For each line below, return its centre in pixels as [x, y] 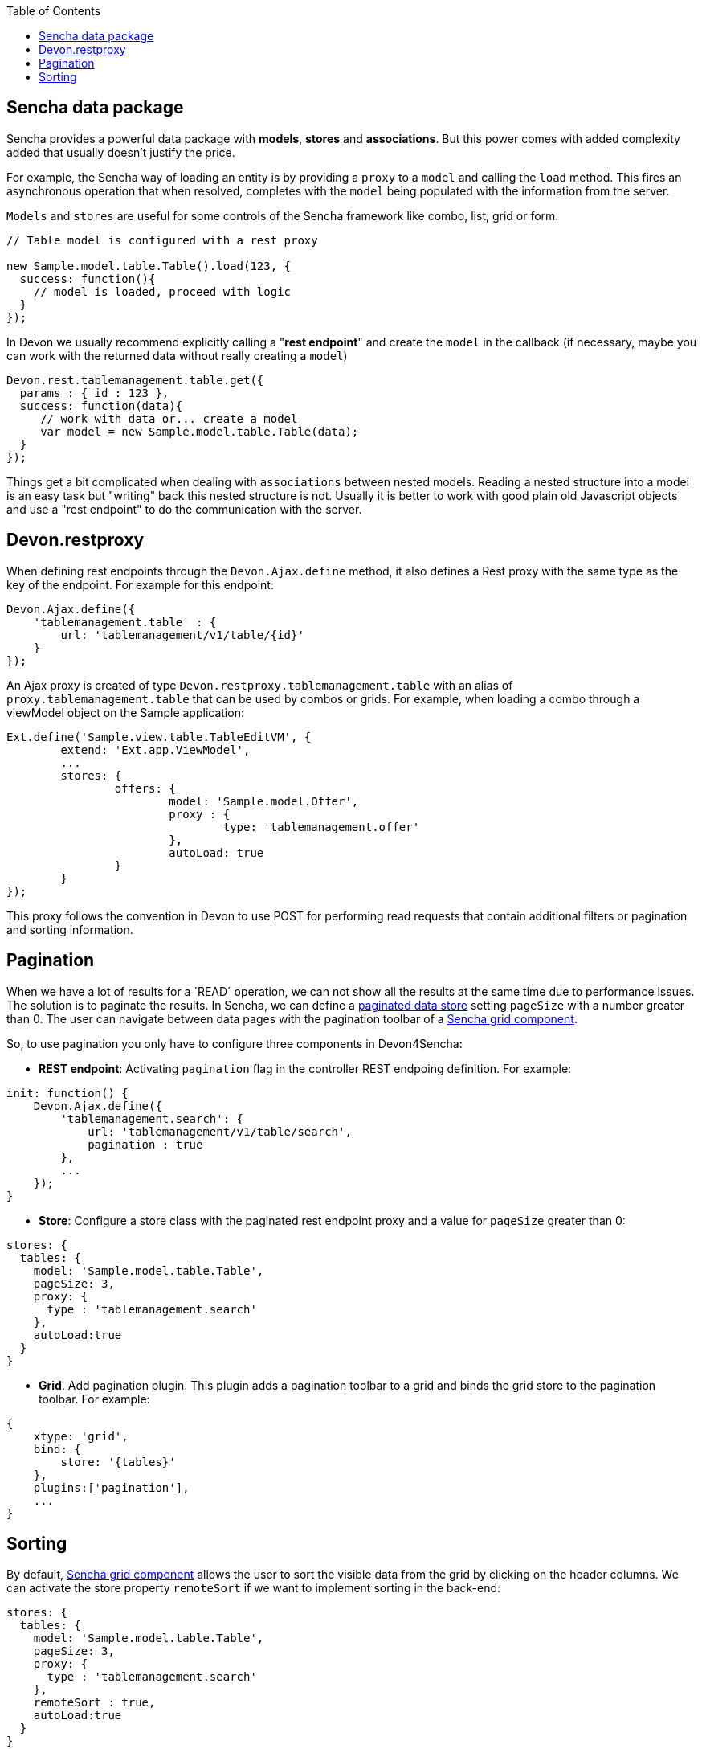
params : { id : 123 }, [94, 393]
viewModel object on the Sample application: [125, 712]
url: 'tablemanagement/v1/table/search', [220, 1131]
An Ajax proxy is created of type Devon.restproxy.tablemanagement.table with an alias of [260, 685]
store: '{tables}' [118, 1462]
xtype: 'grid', [81, 1436]
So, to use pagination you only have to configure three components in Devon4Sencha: [235, 1043]
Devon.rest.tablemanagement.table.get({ [135, 380]
